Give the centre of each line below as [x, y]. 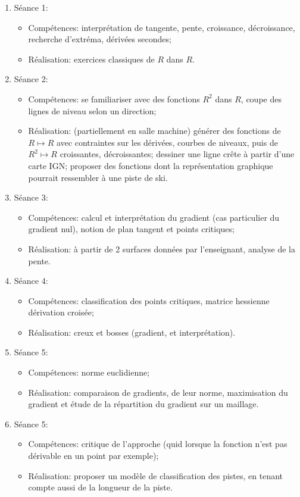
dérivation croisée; [61, 312]
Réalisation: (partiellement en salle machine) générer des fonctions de [154, 131]
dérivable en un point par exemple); [93, 456]
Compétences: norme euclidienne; [89, 372]
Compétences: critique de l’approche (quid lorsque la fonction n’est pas [158, 444]
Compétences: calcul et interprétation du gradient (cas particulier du [154, 217]
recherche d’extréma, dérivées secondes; [100, 39]
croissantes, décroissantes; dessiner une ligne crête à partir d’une [177, 154]
